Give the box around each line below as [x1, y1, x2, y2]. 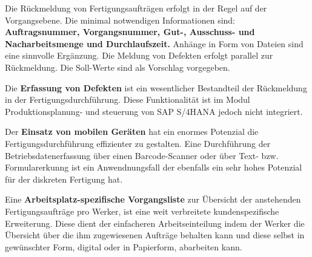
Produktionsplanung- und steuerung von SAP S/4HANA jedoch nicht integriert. [5, 105, 303, 117]
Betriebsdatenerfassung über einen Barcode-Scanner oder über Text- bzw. [5, 149, 279, 161]
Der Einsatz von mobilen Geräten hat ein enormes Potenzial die [5, 125, 259, 138]
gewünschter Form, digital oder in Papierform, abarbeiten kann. [5, 240, 242, 253]
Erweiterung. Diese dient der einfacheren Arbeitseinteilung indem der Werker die [5, 216, 305, 229]
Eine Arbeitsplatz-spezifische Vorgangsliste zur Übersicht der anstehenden [5, 193, 301, 206]
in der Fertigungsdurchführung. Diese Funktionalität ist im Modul [5, 93, 250, 106]
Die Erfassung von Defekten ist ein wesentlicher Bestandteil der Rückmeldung [5, 81, 307, 94]
